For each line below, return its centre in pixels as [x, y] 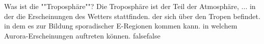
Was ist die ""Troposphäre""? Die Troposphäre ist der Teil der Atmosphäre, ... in [130, 6]
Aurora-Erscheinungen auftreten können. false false [82, 35]
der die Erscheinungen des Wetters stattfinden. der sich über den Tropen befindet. [132, 16]
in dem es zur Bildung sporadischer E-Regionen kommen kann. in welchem [121, 26]
